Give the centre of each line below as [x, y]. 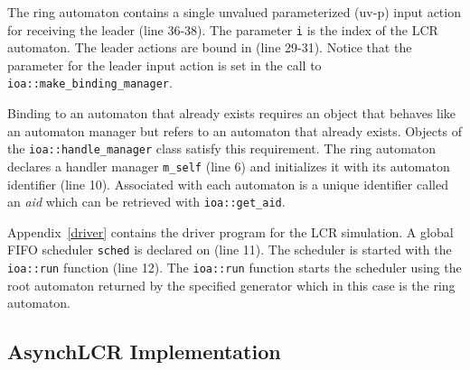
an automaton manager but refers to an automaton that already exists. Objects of [235, 130]
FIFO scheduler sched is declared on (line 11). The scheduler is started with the [230, 250]
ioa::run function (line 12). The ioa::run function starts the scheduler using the [235, 268]
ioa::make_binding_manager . [90, 83]
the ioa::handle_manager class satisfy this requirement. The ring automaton [222, 148]
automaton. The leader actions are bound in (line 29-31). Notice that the [210, 47]
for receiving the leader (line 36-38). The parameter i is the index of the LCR [223, 29]
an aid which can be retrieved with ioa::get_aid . [146, 202]
